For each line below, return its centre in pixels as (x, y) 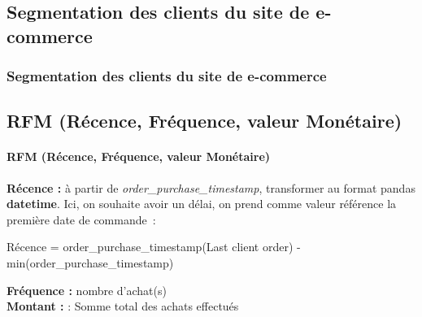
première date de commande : (81, 219)
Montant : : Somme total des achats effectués (123, 306)
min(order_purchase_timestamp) (90, 262)
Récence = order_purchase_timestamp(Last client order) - (154, 247)
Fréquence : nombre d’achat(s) (87, 290)
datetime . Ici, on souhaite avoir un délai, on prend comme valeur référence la (202, 204)
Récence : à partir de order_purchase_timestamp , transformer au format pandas (211, 187)
